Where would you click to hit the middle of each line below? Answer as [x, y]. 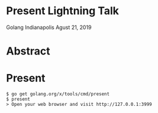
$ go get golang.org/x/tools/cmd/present [58, 94]
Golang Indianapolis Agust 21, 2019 [49, 27]
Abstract [28, 51]
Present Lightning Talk [63, 11]
